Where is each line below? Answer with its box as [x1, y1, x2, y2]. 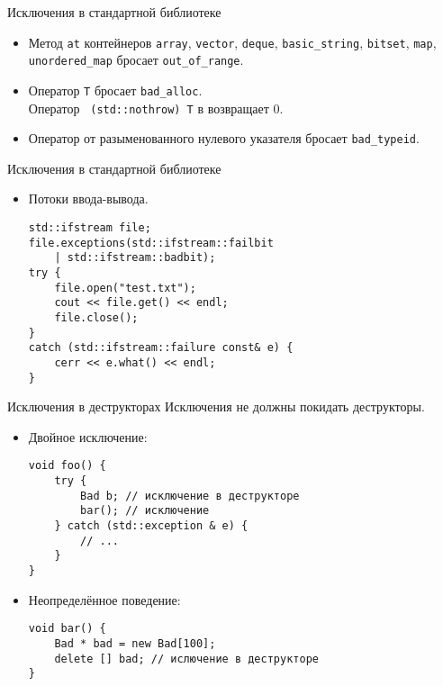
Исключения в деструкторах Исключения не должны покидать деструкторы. [7, 397, 425, 416]
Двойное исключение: [28, 427, 148, 446]
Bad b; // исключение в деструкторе [80, 489, 300, 502]
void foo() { [28, 459, 106, 473]
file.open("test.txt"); [54, 281, 196, 294]
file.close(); [54, 311, 139, 324]
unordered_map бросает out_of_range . [28, 50, 244, 69]
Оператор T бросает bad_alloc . [28, 80, 203, 99]
